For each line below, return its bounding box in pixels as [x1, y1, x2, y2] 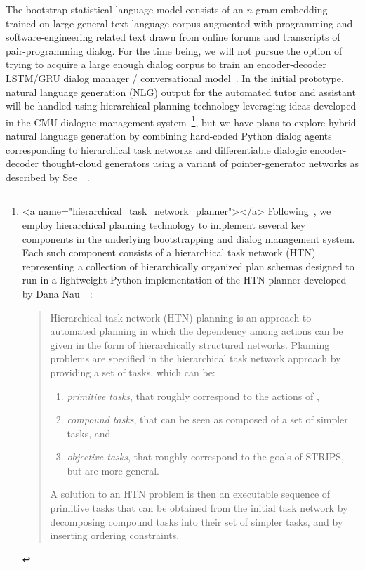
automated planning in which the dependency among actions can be [50, 324, 343, 338]
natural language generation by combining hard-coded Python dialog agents [6, 128, 332, 142]
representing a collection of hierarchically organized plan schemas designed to [22, 258, 354, 273]
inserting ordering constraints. [50, 528, 180, 543]
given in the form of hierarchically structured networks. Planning [50, 337, 330, 352]
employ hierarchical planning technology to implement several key [22, 217, 306, 232]
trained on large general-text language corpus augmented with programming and [6, 15, 353, 30]
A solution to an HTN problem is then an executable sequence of [50, 486, 331, 501]
